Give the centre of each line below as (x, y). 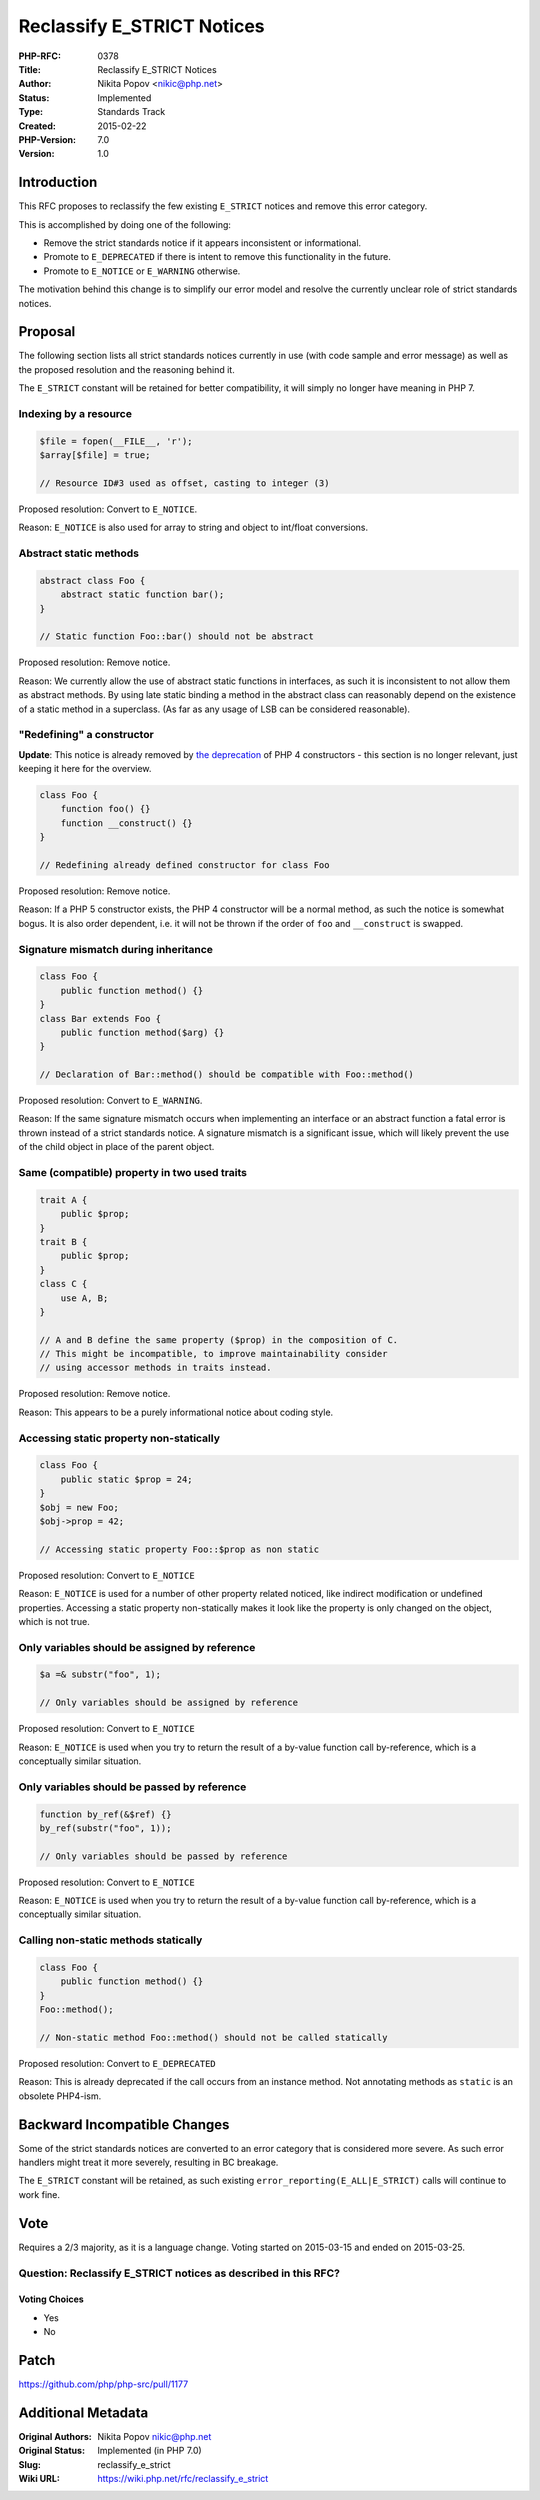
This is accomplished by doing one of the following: (125, 224)
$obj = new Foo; (79, 1507)
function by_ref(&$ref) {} (105, 1814)
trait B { (63, 1241)
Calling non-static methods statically (110, 1940)
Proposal (47, 331)
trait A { (63, 1199)
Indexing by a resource (75, 413)
